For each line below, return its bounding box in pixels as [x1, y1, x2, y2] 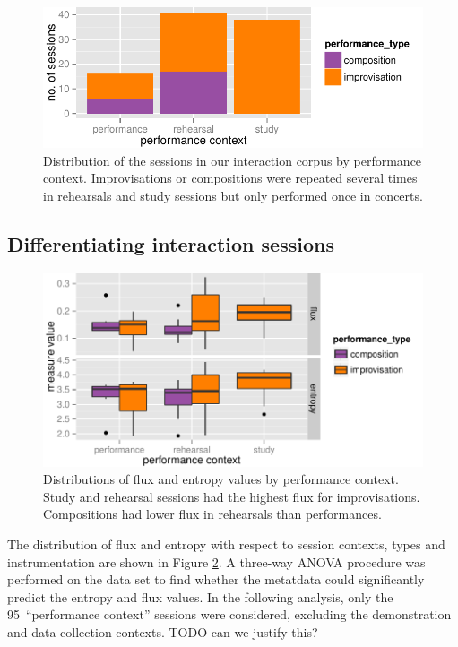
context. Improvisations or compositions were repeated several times [43, 168, 418, 187]
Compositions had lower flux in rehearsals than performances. [43, 505, 382, 523]
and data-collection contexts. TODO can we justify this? [7, 622, 318, 641]
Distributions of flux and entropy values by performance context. [43, 470, 399, 488]
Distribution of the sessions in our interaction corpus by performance [43, 151, 422, 169]
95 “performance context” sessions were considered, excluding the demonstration [7, 605, 452, 624]
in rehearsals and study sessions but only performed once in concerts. [43, 186, 423, 204]
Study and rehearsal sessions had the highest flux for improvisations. [43, 487, 420, 505]
